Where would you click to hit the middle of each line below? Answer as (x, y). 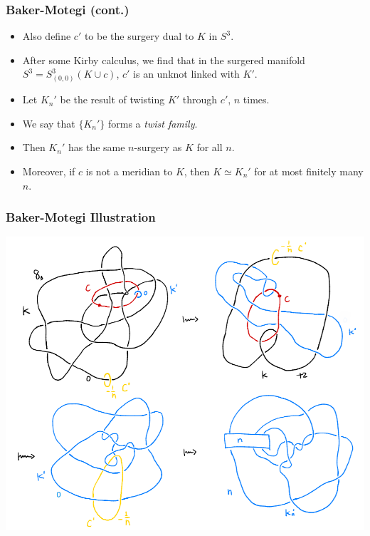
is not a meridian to (129, 171)
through (200, 99)
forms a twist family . (153, 123)
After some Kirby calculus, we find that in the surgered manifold (164, 60)
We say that (49, 123)
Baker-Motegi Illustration (81, 217)
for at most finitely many (309, 171)
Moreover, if (49, 171)
